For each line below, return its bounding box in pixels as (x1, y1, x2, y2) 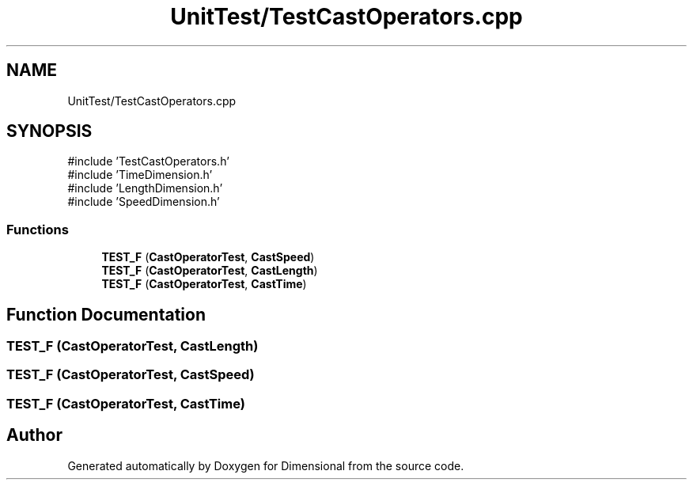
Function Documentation (6, 304, 206, 325)
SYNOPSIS (6, 121, 93, 142)
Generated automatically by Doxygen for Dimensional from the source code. (67, 458, 464, 473)
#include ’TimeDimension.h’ (67, 168, 213, 182)
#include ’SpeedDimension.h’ (67, 195, 220, 209)
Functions (6, 221, 69, 237)
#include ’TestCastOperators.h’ (67, 154, 229, 169)
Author (6, 425, 62, 446)
